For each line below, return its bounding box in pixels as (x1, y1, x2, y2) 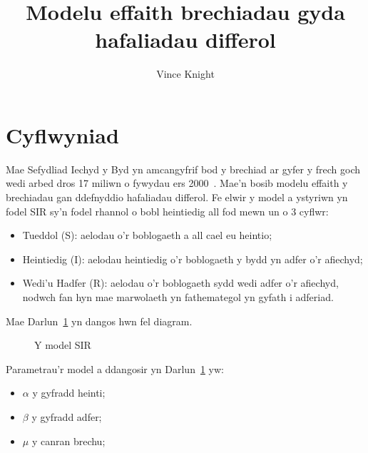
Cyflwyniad (6, 120, 119, 149)
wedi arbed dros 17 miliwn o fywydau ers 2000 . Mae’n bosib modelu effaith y (6, 175, 348, 190)
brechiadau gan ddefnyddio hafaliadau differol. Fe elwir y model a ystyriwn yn (6, 190, 348, 205)
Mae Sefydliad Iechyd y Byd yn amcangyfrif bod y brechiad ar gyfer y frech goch (6, 161, 361, 176)
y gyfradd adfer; (31, 409, 102, 424)
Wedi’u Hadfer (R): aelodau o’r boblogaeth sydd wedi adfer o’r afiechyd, (22, 275, 339, 290)
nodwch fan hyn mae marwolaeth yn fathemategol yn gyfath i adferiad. (22, 290, 334, 304)
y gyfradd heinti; (32, 385, 106, 400)
